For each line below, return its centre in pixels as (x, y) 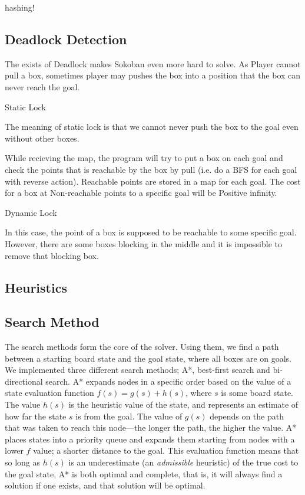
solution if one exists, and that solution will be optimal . (105, 485)
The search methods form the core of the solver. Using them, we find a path (142, 347)
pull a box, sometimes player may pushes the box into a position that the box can (153, 75)
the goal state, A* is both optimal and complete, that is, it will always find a (144, 473)
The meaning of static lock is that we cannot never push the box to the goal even (152, 127)
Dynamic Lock (31, 212)
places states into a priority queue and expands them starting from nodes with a (150, 439)
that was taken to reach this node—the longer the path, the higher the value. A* (151, 427)
